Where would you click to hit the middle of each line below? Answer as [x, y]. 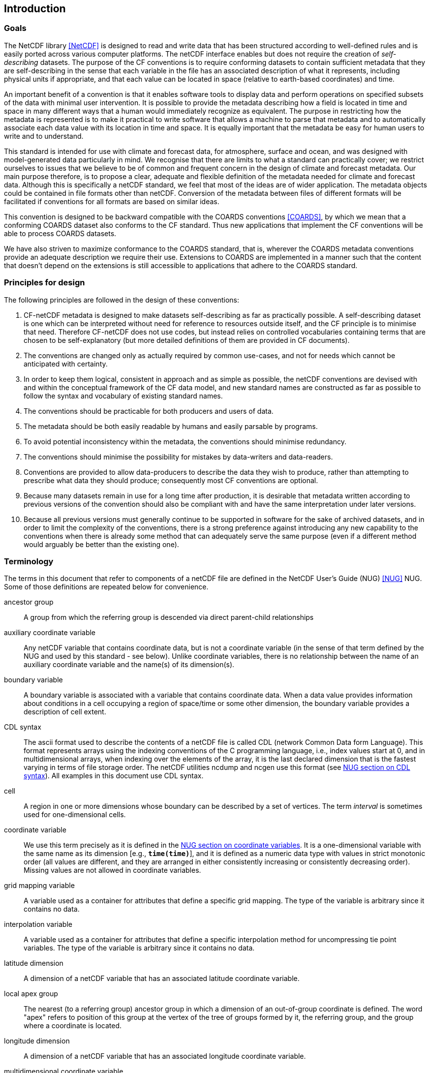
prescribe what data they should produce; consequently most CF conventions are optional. [171, 480]
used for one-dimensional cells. [75, 815]
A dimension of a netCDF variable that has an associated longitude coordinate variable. [165, 1056]
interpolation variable [38, 924]
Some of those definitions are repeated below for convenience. [106, 587]
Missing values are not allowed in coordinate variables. [112, 870]
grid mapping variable [39, 886]
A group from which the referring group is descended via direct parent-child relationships [169, 617]
